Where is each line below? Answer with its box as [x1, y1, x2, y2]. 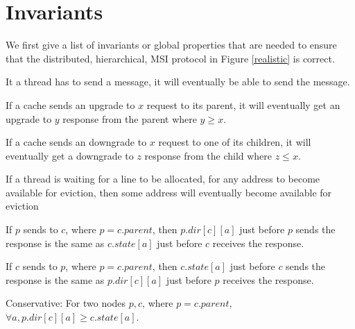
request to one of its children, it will [158, 135, 311, 149]
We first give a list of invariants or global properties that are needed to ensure [6, 37, 337, 52]
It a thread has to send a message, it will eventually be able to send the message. [6, 74, 350, 89]
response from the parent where [62, 111, 197, 126]
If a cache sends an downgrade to [6, 135, 147, 149]
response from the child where [144, 148, 272, 162]
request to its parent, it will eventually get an [146, 97, 340, 112]
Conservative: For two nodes [6, 296, 126, 310]
